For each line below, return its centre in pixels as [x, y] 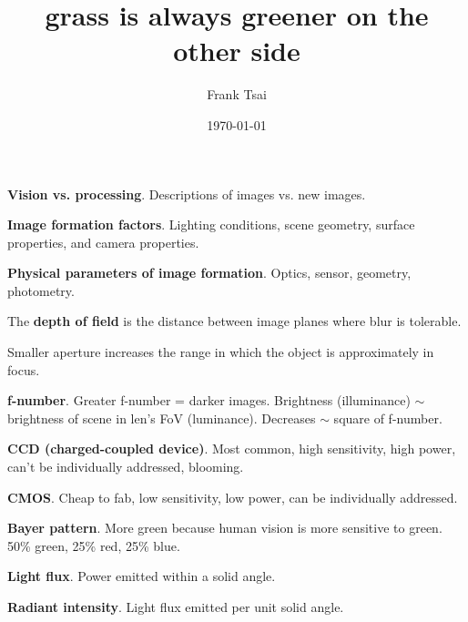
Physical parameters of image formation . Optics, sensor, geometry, [209, 273]
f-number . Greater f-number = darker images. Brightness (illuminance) [209, 400]
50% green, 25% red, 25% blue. [94, 545]
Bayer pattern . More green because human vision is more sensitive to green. [225, 528]
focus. [24, 369]
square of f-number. [388, 418]
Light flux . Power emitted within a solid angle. [142, 576]
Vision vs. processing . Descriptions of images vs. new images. [187, 194]
